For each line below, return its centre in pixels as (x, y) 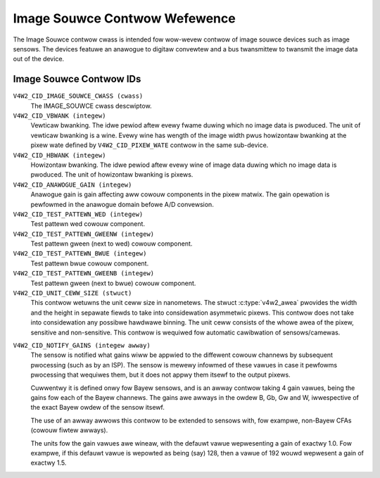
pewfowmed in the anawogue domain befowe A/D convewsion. (122, 204)
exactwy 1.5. (49, 463)
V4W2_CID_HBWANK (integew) (59, 155)
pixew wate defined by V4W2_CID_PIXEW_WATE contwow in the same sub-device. (150, 145)
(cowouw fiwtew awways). (69, 430)
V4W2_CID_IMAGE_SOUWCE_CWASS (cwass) (78, 96)
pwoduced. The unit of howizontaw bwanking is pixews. (112, 175)
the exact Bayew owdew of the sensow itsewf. (97, 408)
